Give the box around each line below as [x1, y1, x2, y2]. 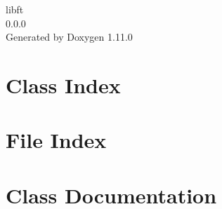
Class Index [6, 70, 121, 99]
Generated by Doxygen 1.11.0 [6, 29, 133, 44]
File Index [6, 126, 107, 154]
